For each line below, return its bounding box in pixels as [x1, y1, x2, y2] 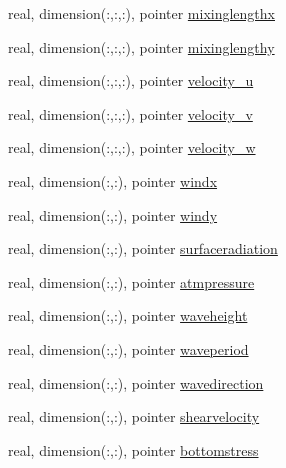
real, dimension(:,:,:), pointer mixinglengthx [8, 3, 275, 23]
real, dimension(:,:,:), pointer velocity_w [8, 137, 256, 158]
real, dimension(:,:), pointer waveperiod [8, 338, 249, 359]
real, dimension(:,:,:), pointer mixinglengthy [8, 36, 275, 57]
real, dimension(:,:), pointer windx [8, 170, 218, 191]
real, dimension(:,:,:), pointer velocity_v [8, 103, 253, 124]
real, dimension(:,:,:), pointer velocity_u [8, 70, 254, 91]
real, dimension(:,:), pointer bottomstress [8, 439, 259, 460]
